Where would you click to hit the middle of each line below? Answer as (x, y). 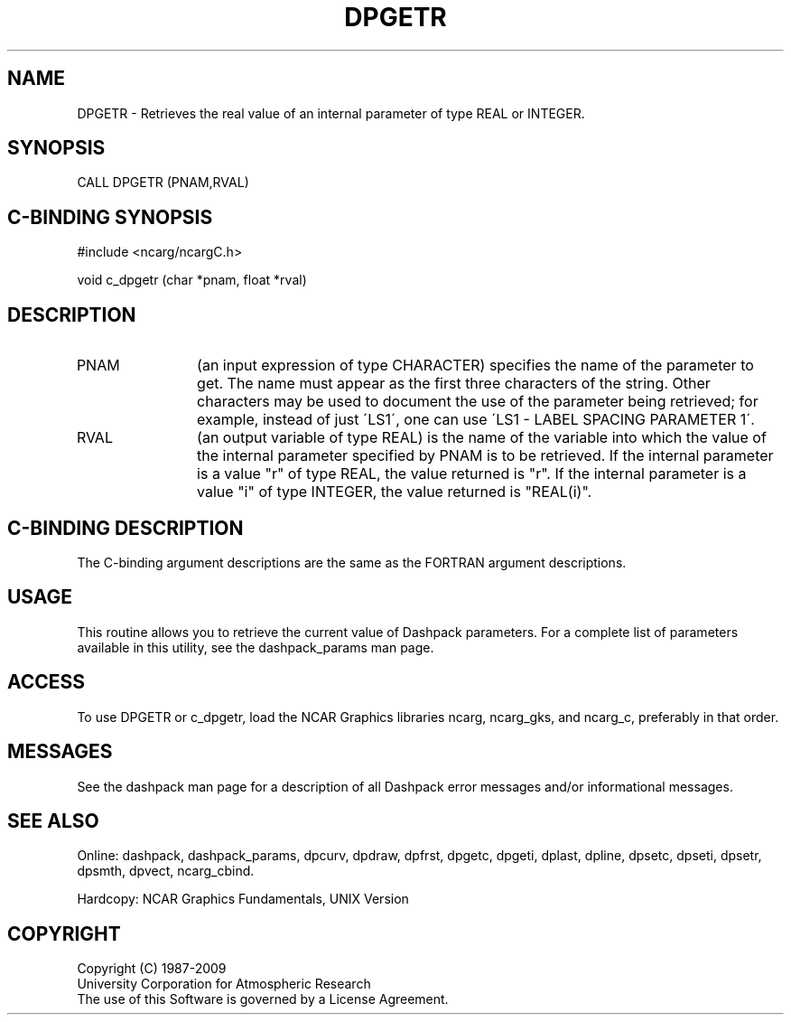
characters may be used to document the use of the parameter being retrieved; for (478, 402)
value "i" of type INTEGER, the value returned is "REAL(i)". (395, 492)
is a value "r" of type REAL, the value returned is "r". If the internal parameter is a (472, 474)
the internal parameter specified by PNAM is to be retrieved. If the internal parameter (485, 456)
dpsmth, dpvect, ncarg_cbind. (166, 871)
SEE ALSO (53, 820)
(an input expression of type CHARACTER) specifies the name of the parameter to (475, 366)
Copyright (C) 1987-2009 (152, 969)
